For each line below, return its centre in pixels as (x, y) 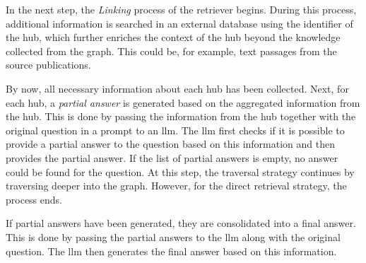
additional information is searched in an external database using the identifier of (179, 23)
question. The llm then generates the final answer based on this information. (171, 251)
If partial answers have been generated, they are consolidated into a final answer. (181, 223)
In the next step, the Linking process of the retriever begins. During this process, (181, 9)
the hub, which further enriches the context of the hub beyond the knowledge (173, 37)
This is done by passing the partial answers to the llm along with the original (173, 236)
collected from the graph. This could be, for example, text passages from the (171, 51)
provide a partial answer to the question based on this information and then (171, 144)
